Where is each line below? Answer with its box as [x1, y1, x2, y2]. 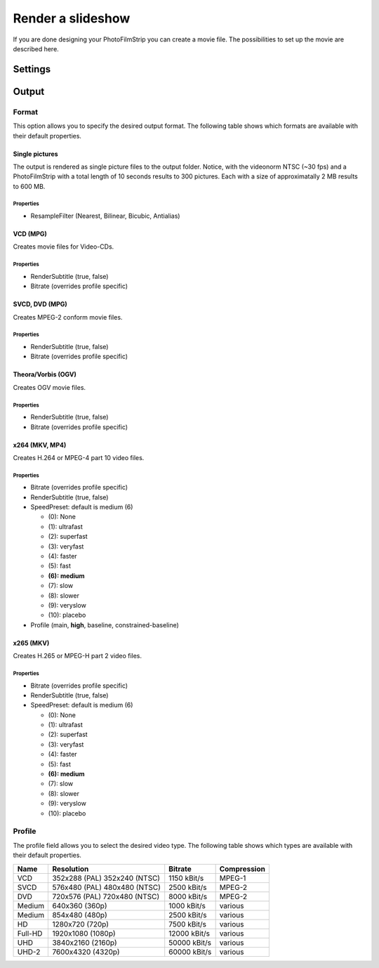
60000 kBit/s [168, 947, 212, 957]
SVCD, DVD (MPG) [13, 300, 68, 308]
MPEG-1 [219, 873, 246, 883]
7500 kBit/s [168, 919, 207, 929]
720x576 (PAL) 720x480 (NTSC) [52, 891, 160, 901]
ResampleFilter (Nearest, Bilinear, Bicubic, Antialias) [30, 211, 180, 221]
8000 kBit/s [168, 891, 207, 901]
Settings [13, 63, 51, 75]
